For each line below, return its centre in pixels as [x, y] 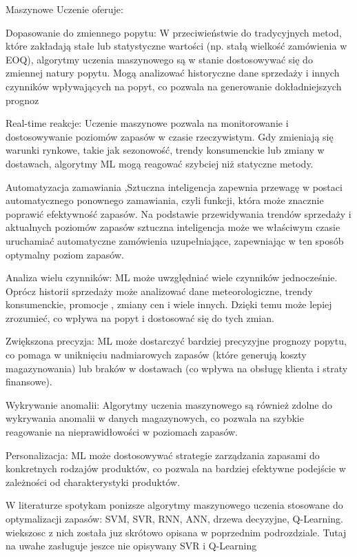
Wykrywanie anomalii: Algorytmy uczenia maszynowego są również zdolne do [169, 404]
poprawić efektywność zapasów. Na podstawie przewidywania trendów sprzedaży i [178, 213]
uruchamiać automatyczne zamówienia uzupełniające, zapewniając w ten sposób [175, 240]
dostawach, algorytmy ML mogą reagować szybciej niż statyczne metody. [160, 163]
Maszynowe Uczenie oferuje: [64, 9]
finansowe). [29, 382]
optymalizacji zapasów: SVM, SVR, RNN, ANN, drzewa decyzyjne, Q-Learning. [174, 518]
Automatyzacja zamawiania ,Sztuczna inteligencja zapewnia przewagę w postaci [174, 186]
